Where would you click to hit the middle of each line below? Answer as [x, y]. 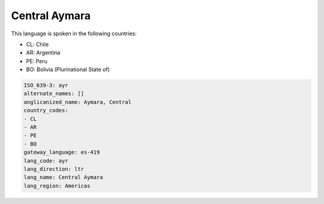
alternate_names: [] [54, 94]
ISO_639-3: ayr [46, 86]
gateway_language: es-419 [62, 152]
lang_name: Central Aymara [63, 177]
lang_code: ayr [46, 161]
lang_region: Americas [57, 186]
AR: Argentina [43, 53]
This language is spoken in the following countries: [74, 34]
